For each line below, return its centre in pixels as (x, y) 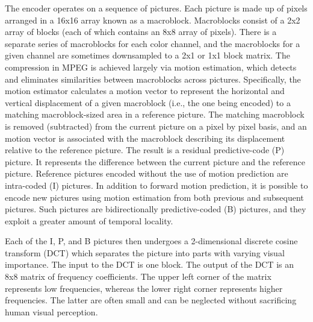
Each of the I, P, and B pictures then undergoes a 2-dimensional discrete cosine (151, 241)
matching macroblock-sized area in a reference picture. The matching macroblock (155, 114)
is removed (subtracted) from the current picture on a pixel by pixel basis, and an (156, 126)
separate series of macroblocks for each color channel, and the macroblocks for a (153, 43)
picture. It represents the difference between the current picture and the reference (155, 161)
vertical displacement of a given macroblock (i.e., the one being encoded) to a (148, 102)
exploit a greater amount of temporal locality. (89, 220)
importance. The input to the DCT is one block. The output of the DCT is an (150, 264)
